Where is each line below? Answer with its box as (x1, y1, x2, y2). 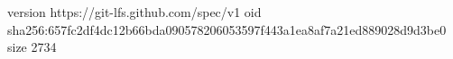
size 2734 (7, 38, 57, 56)
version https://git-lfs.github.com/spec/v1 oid (7, 3, 262, 21)
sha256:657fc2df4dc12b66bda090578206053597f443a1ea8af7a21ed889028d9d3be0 (7, 20, 447, 38)
